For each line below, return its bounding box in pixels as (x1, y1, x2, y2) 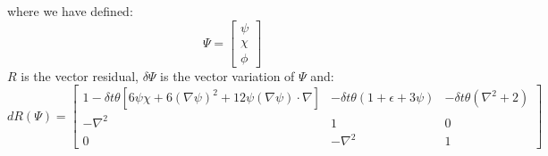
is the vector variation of (160, 66, 295, 85)
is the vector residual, (21, 66, 139, 85)
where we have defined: (7, 2, 133, 20)
